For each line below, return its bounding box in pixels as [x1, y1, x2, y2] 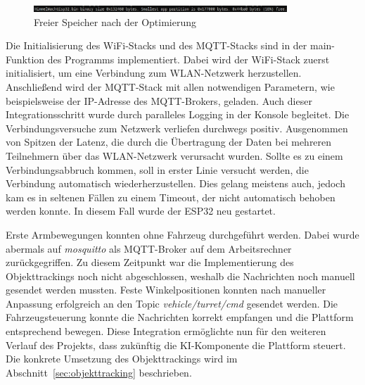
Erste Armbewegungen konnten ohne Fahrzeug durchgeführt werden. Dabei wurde [6, 227, 359, 241]
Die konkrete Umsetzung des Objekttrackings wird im [6, 351, 238, 366]
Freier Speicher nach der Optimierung [34, 14, 197, 29]
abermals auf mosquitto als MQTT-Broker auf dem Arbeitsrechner [6, 241, 292, 255]
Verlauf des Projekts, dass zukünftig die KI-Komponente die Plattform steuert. [6, 337, 346, 352]
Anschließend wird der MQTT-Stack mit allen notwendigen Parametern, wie [6, 79, 335, 94]
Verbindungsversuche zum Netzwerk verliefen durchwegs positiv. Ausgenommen [6, 120, 348, 135]
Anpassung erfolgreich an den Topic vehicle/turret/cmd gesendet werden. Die [6, 296, 338, 310]
